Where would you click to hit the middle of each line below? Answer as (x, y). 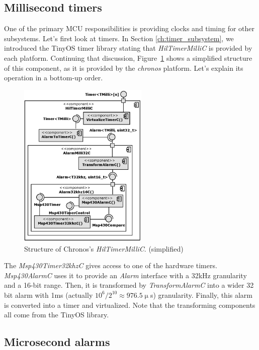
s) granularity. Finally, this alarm (201, 295)
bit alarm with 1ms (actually (49, 295)
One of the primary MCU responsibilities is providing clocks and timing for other (129, 28)
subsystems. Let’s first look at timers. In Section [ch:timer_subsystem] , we (119, 38)
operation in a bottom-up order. (54, 78)
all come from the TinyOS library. (57, 315)
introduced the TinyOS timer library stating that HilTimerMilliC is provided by (128, 48)
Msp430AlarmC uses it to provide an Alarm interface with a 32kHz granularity (125, 275)
